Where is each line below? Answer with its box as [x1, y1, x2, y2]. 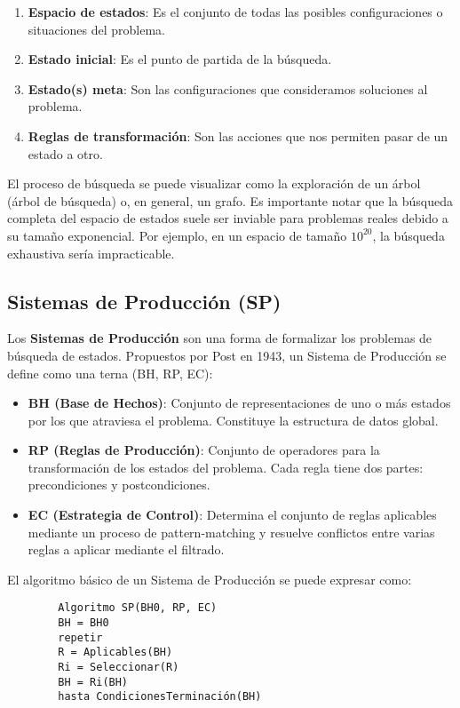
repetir [58, 631, 103, 644]
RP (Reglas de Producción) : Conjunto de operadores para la [28, 441, 380, 459]
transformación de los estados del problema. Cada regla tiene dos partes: [28, 457, 424, 476]
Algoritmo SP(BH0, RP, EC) [58, 601, 218, 615]
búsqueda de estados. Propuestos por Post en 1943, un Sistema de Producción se [7, 346, 447, 364]
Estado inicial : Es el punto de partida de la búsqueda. [28, 50, 332, 68]
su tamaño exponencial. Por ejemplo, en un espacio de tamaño [7, 226, 347, 244]
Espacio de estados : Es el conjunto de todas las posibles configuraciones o [28, 3, 443, 20]
